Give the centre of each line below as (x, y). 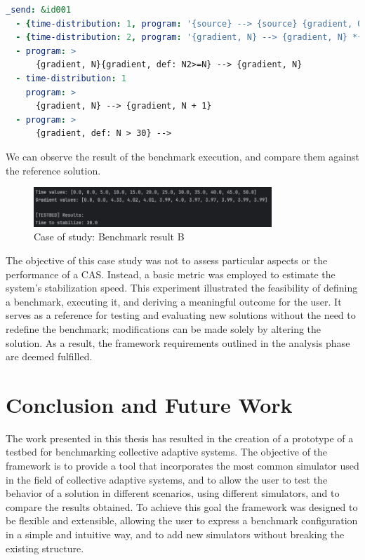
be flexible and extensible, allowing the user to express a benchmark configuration (182, 520)
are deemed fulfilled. (49, 356)
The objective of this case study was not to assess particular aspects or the (167, 260)
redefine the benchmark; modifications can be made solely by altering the (164, 328)
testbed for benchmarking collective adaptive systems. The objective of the (167, 452)
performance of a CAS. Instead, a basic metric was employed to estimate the (171, 274)
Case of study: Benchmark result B (109, 237)
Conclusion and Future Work (149, 404)
